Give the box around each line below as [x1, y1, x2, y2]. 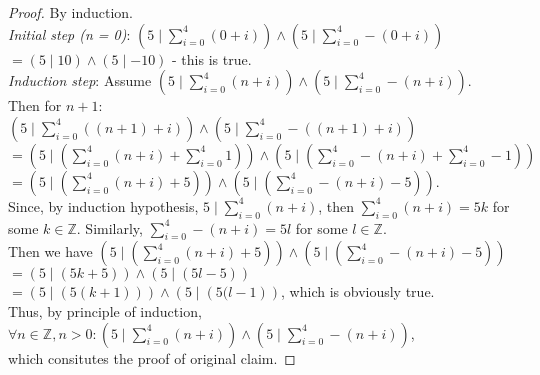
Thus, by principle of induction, [8, 300, 202, 321]
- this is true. [172, 48, 252, 69]
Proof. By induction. [8, 2, 133, 22]
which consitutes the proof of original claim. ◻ [8, 347, 296, 368]
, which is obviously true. [281, 281, 435, 302]
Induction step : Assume [8, 70, 152, 91]
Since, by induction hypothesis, [8, 195, 199, 216]
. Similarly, [76, 217, 143, 238]
